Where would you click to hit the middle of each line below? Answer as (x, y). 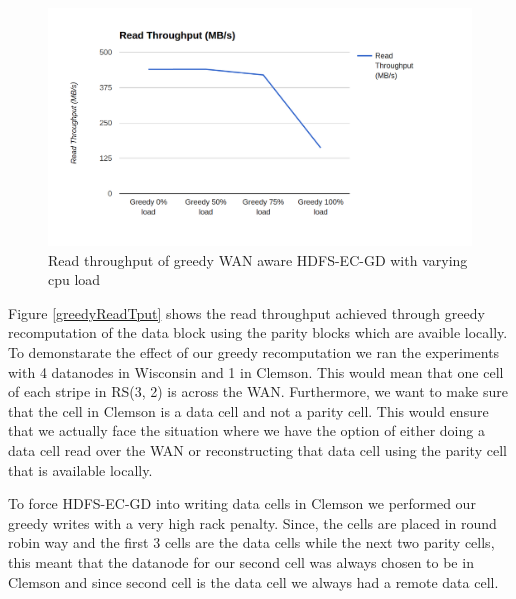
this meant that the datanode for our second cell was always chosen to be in (241, 561)
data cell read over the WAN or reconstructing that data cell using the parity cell (257, 450)
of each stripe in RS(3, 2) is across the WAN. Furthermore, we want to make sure (258, 391)
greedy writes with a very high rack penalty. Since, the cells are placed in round (252, 522)
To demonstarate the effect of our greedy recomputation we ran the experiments (254, 352)
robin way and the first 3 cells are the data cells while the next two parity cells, (251, 542)
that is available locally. (80, 469)
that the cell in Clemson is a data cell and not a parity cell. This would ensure (248, 410)
